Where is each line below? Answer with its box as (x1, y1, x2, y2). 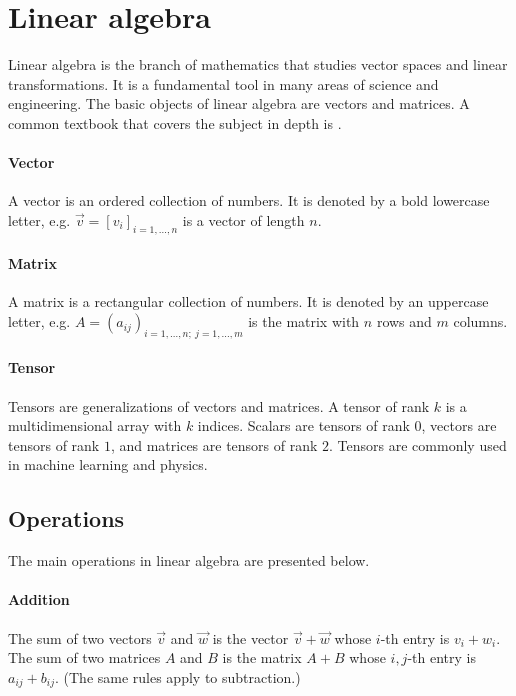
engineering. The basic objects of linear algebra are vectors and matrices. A (8, 93, 470, 114)
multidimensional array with (8, 415, 182, 436)
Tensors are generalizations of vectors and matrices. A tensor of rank (8, 395, 430, 416)
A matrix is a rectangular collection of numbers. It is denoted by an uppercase (8, 291, 489, 312)
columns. (453, 311, 508, 332)
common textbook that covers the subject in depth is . (8, 112, 342, 133)
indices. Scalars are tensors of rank (197, 415, 410, 436)
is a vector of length (182, 209, 305, 230)
